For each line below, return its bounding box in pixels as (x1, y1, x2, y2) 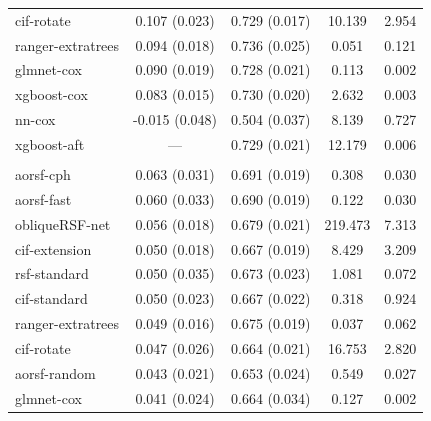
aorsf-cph (15, 164, 71, 185)
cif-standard (15, 288, 88, 309)
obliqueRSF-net (15, 213, 111, 234)
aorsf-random (15, 362, 96, 383)
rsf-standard (15, 263, 89, 284)
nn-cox (15, 109, 56, 130)
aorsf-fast (15, 188, 72, 209)
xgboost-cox (15, 84, 88, 105)
